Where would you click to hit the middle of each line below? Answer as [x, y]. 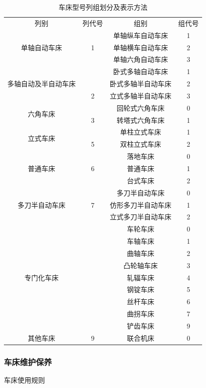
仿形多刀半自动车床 [141, 204]
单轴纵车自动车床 [141, 35]
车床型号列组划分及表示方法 [103, 7]
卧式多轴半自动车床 [141, 84]
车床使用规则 [24, 380]
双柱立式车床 [141, 144]
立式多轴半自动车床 [141, 95]
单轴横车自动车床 [141, 47]
